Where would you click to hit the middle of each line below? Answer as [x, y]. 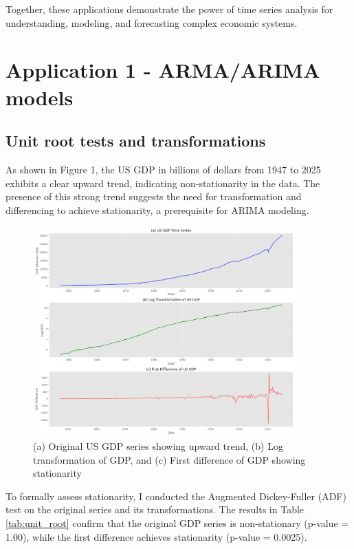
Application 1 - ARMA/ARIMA [163, 70]
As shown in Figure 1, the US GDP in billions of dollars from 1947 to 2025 [163, 169]
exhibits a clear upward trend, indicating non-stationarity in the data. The [163, 183]
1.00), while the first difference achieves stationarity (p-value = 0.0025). [156, 536]
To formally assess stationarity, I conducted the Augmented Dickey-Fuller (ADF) [176, 496]
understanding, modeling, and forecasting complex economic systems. [152, 22]
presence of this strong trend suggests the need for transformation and [154, 196]
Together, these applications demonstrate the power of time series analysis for [169, 9]
